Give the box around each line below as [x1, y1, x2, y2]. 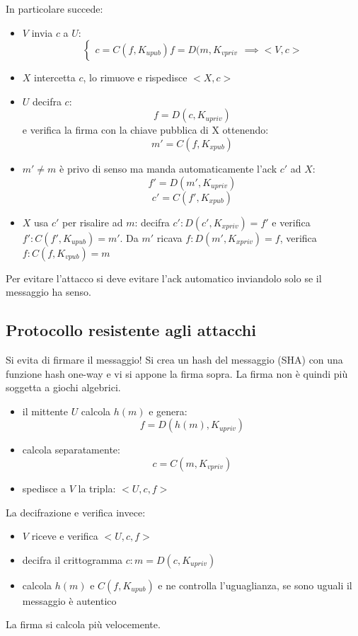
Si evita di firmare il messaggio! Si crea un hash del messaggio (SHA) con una [6, 352, 343, 366]
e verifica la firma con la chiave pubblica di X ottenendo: [22, 122, 269, 137]
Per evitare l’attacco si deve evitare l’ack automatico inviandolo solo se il [6, 270, 322, 285]
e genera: [149, 403, 187, 418]
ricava [156, 230, 183, 245]
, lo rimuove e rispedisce [83, 70, 187, 85]
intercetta [34, 70, 76, 85]
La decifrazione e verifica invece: [6, 504, 146, 519]
